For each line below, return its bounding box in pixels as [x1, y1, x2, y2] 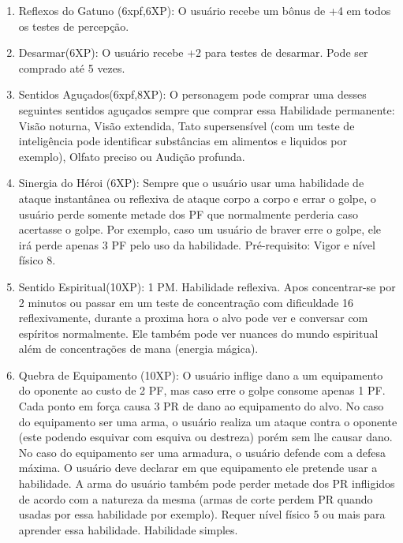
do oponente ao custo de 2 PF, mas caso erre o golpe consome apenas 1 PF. [18, 382, 386, 399]
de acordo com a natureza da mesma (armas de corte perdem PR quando [18, 490, 373, 507]
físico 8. [18, 252, 56, 268]
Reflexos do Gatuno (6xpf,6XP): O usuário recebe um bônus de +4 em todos [18, 2, 391, 18]
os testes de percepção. [18, 17, 129, 34]
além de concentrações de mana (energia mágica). [18, 340, 259, 357]
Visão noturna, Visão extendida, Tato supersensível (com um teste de [18, 117, 355, 133]
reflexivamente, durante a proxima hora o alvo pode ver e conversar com [18, 309, 368, 326]
